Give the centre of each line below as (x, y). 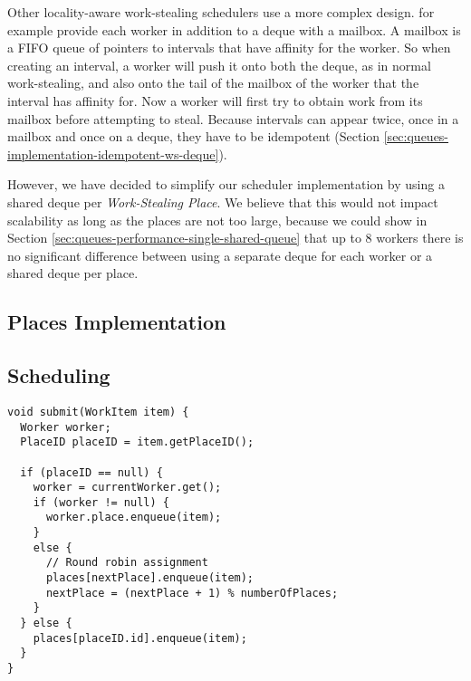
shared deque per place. (73, 273)
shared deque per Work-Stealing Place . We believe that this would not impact (223, 201)
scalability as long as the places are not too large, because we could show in (217, 220)
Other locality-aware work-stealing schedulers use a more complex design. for (221, 12)
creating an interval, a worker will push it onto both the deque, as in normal (219, 65)
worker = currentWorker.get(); (127, 488)
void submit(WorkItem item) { (98, 412)
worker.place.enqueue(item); (134, 518)
